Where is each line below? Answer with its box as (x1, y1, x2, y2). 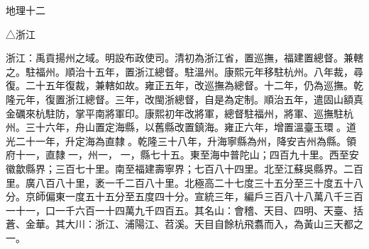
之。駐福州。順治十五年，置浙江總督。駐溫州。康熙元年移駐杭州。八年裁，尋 (6, 64, 363, 79)
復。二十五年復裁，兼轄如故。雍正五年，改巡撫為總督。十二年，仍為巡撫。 (6, 78, 353, 93)
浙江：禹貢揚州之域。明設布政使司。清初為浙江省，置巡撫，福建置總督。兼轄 (6, 50, 363, 65)
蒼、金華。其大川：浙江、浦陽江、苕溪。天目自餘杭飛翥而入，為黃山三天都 (6, 216, 353, 231)
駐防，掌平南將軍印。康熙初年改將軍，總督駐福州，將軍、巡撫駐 (45, 105, 343, 120)
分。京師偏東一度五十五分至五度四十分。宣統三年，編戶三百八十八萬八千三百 (6, 189, 363, 204)
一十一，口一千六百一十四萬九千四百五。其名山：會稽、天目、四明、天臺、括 (6, 202, 363, 217)
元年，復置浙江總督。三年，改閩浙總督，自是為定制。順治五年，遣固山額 (15, 91, 353, 106)
